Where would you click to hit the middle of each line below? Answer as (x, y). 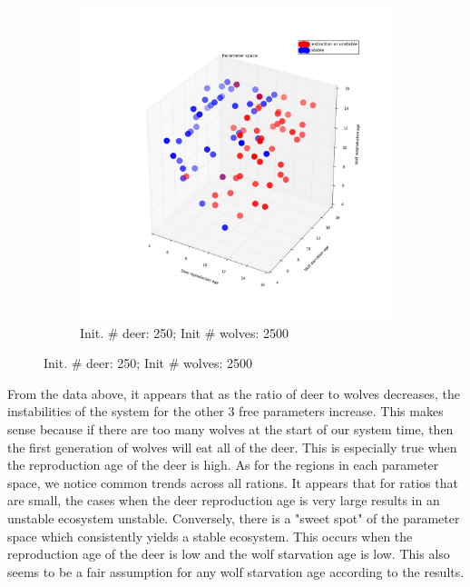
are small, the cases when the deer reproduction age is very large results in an (224, 500)
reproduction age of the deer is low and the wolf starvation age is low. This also (229, 554)
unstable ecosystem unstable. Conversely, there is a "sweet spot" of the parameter (234, 517)
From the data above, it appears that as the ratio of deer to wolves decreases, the (234, 393)
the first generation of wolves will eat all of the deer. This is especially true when (232, 447)
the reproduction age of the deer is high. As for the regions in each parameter (223, 465)
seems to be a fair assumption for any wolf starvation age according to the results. (236, 571)
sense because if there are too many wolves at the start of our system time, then (230, 428)
